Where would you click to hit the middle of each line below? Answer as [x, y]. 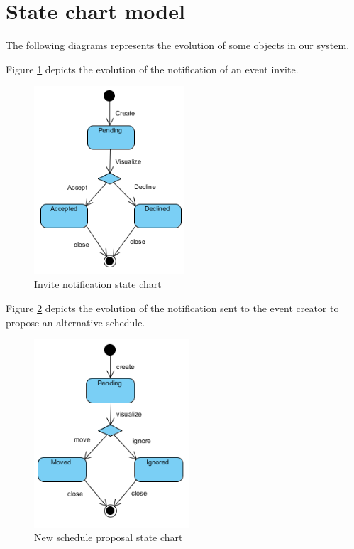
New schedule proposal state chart [109, 537]
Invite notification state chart [98, 284]
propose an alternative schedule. [76, 322]
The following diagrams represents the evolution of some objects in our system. [178, 45]
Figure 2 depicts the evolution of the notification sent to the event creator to [172, 308]
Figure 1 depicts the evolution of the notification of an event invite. [152, 69]
